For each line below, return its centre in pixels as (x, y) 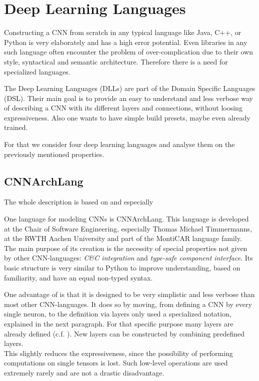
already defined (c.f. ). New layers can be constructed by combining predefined (124, 333)
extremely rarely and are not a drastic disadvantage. (84, 372)
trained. (16, 127)
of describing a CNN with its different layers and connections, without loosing (123, 108)
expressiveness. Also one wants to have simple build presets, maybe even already (127, 117)
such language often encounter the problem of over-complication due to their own (129, 52)
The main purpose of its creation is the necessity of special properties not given (126, 248)
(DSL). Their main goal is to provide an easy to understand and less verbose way (128, 98)
